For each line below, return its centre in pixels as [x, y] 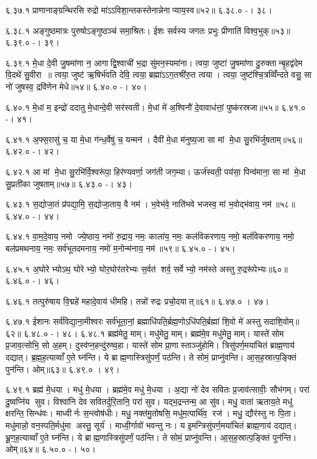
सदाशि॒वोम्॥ [281, 321]
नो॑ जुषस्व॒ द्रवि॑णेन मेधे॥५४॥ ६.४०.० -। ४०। [76, 86]
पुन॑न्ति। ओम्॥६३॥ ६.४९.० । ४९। [63, 369]
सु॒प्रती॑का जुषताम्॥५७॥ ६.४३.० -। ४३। [69, 183]
